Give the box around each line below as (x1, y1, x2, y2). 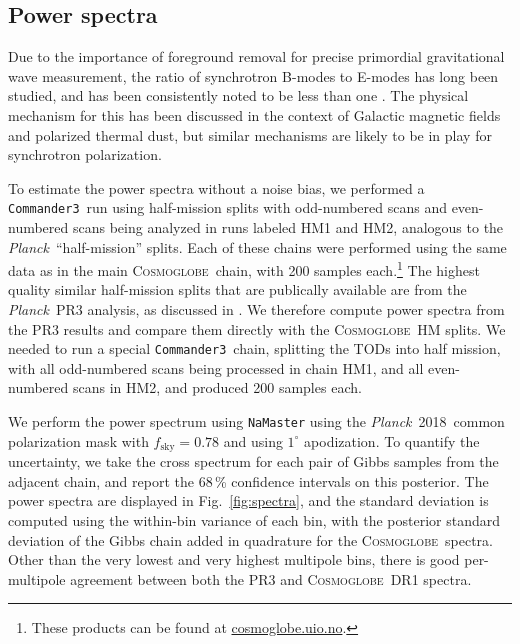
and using (223, 430, 283, 451)
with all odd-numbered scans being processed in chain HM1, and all (8, 357, 424, 378)
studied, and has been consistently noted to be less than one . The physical (8, 85, 469, 106)
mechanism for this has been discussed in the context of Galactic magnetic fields (8, 104, 501, 125)
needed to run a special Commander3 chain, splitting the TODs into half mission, (8, 338, 501, 359)
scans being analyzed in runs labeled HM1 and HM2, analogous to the (72, 217, 504, 238)
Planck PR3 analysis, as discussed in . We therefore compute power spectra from (8, 299, 505, 320)
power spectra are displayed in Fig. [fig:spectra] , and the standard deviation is (8, 490, 489, 511)
